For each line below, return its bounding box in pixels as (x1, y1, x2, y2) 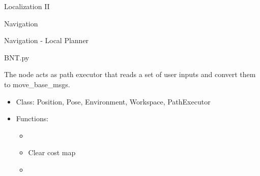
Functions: (16, 113, 49, 124)
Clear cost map (28, 147, 76, 158)
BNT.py (4, 52, 30, 62)
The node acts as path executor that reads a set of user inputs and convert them (4, 69, 256, 80)
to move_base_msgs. (4, 79, 70, 89)
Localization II (4, 1, 50, 11)
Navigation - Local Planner (4, 35, 89, 46)
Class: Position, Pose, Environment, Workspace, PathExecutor (16, 96, 211, 107)
